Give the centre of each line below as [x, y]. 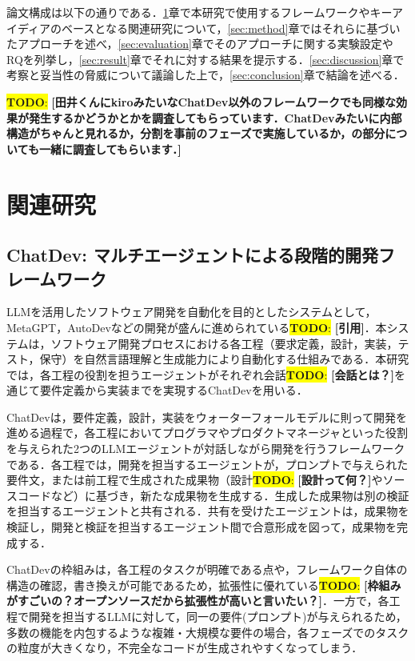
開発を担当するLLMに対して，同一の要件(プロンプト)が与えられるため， [217, 616]
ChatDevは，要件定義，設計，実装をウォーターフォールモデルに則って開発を [207, 417]
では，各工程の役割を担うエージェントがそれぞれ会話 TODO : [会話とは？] [200, 374]
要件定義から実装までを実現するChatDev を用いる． [174, 390]
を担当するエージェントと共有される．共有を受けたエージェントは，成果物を [208, 511]
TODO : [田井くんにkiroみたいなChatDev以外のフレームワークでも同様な [201, 101]
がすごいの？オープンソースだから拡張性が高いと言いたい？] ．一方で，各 [198, 601]
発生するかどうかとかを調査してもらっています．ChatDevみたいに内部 [215, 117]
